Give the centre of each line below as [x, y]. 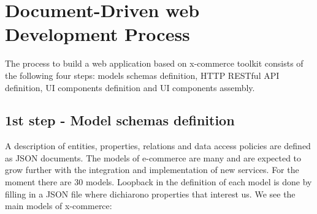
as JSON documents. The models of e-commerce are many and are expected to [153, 157]
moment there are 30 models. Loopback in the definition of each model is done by [158, 182]
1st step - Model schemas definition [120, 120]
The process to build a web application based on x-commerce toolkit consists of [154, 63]
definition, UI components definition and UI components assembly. [130, 87]
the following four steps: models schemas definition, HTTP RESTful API [142, 75]
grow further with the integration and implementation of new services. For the [152, 170]
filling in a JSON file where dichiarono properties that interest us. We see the [150, 194]
